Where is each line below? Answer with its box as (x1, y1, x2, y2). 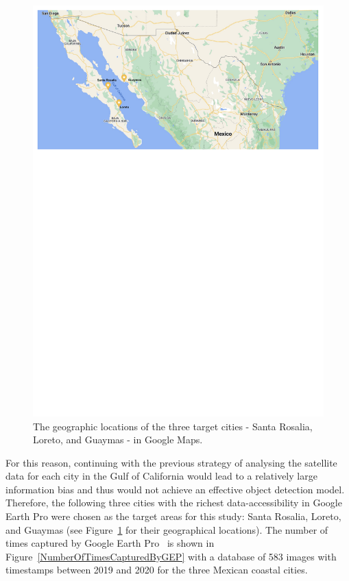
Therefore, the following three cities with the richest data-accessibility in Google (5, 495, 342, 510)
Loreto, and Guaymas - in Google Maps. (33, 432, 203, 447)
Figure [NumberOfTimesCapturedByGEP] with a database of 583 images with (5, 549, 337, 563)
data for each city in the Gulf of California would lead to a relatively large (5, 469, 317, 483)
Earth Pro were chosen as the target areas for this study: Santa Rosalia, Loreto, (5, 509, 341, 523)
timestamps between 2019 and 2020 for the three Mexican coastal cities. (5, 563, 308, 577)
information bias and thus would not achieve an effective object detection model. (5, 482, 345, 496)
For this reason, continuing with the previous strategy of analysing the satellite (5, 455, 337, 469)
